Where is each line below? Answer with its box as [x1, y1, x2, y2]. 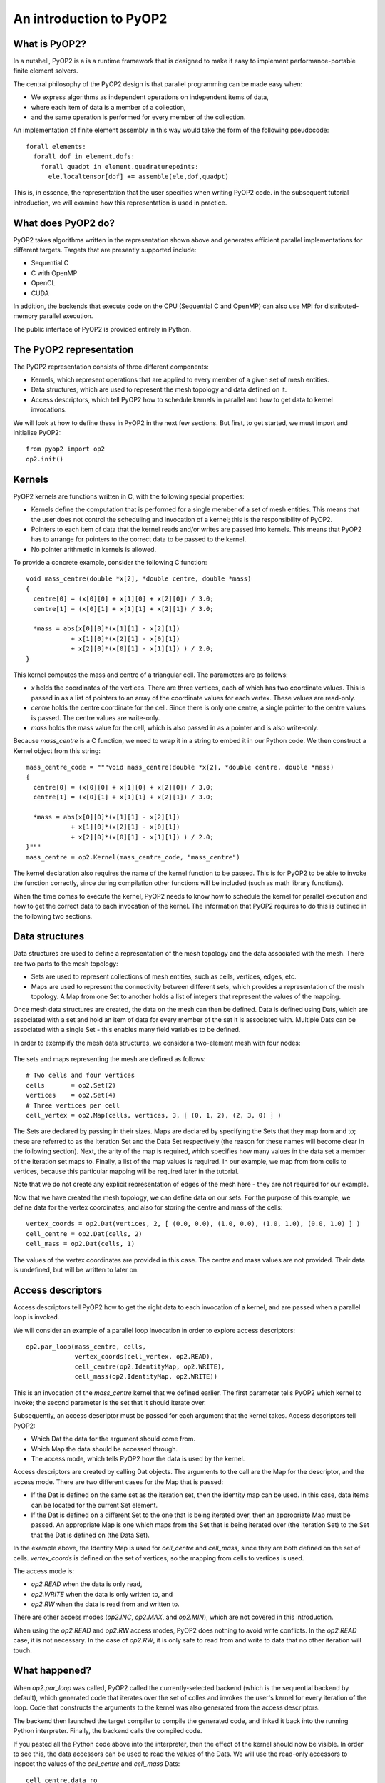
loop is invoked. [13, 1313, 60, 1322]
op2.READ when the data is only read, [31, 1580, 143, 1588]
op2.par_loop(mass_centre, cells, [26, 1343, 146, 1351]
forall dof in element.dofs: [33, 153, 135, 160]
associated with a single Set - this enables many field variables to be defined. [13, 1026, 241, 1034]
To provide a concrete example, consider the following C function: [13, 558, 207, 567]
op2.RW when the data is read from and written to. [31, 1600, 180, 1608]
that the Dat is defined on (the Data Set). [31, 1531, 150, 1539]
